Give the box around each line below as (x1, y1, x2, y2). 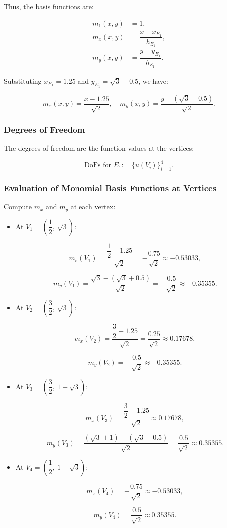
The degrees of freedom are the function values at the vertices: (4, 143, 194, 153)
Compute (4, 201, 32, 211)
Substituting (4, 75, 42, 86)
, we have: (138, 75, 168, 86)
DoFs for (84, 162, 111, 169)
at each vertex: (70, 201, 116, 211)
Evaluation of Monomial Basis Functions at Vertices (4, 182, 217, 194)
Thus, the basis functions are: (4, 1, 94, 11)
